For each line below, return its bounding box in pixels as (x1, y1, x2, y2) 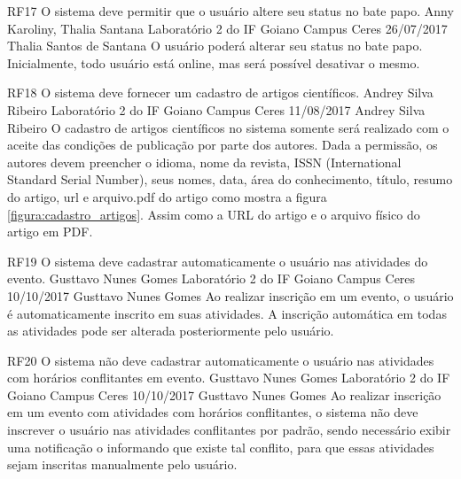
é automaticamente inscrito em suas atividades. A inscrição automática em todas (7, 304, 447, 322)
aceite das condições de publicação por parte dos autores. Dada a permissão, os (7, 135, 438, 154)
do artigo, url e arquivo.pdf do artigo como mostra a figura (7, 187, 327, 205)
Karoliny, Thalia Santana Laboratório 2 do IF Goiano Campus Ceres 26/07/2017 (7, 19, 448, 37)
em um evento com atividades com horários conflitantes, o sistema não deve (7, 403, 418, 421)
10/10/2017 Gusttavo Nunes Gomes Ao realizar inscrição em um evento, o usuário (7, 286, 454, 305)
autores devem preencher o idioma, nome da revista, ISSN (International (7, 152, 402, 171)
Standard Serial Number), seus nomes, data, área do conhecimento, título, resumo (7, 170, 453, 189)
